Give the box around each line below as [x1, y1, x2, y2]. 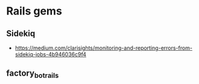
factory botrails [6, 68, 59, 80]
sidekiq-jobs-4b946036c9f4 [14, 51, 86, 58]
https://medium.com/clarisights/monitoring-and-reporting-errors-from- [14, 44, 193, 51]
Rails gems [6, 4, 62, 18]
